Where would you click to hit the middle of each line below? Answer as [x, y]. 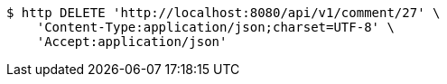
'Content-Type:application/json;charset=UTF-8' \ [215, 27]
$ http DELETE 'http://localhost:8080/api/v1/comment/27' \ [223, 13]
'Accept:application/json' [132, 42]
